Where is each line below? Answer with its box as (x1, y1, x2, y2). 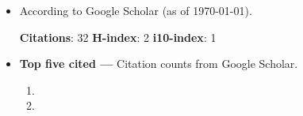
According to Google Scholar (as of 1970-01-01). (19, 2, 252, 18)
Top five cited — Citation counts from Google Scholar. (19, 55, 298, 72)
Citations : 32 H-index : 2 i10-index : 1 (19, 28, 217, 45)
